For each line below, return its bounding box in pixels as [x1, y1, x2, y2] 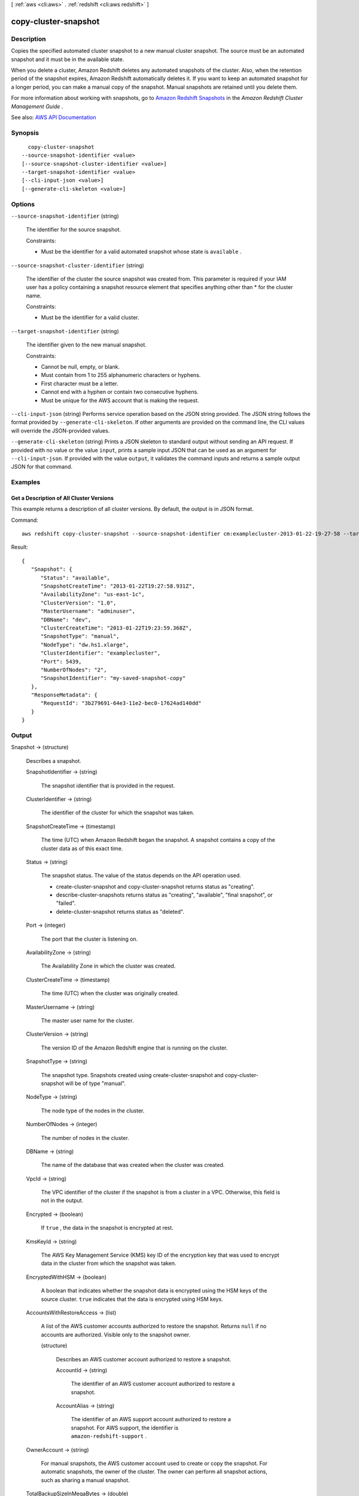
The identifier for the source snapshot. [26, 226, 121, 233]
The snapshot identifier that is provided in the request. [41, 782, 175, 789]
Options [11, 200, 35, 208]
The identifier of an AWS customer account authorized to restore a [71, 1380, 235, 1388]
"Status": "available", [40, 574, 111, 581]
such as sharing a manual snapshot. [41, 1476, 130, 1483]
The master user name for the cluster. [41, 1017, 134, 1024]
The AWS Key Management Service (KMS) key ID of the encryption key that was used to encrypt [41, 1251, 279, 1259]
